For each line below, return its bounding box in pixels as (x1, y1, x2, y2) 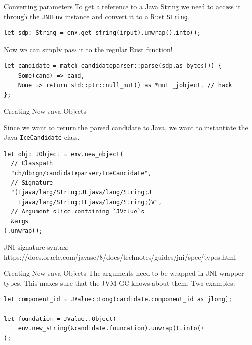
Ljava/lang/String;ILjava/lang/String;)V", (18, 198, 162, 206)
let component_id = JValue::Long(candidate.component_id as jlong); (4, 296, 232, 303)
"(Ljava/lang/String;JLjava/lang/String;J (11, 189, 151, 196)
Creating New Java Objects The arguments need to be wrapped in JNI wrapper (4, 268, 244, 278)
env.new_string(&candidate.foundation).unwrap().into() (18, 325, 204, 332)
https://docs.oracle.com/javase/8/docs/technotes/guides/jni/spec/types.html (4, 251, 236, 262)
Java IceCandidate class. (4, 132, 80, 142)
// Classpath (11, 160, 53, 167)
